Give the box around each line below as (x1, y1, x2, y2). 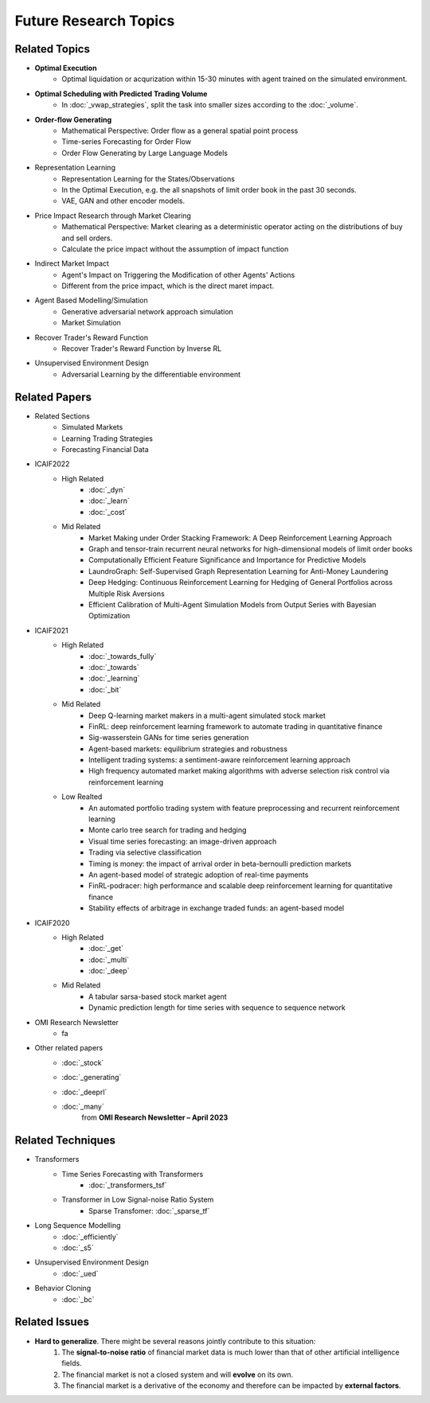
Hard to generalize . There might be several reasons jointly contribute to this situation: (34, 1336, 316, 1346)
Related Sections (34, 411, 91, 421)
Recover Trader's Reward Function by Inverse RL (61, 344, 222, 353)
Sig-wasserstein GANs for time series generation (88, 733, 249, 742)
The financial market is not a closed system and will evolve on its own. (61, 1370, 294, 1379)
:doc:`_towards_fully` (88, 651, 157, 661)
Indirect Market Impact (34, 259, 109, 268)
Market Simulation (61, 318, 121, 328)
